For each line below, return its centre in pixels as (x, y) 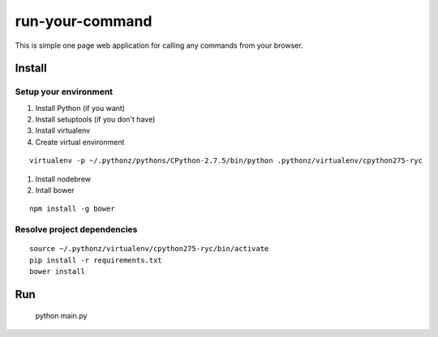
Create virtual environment (80, 142)
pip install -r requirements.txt (96, 260)
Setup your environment (64, 92)
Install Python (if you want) (80, 108)
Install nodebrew (63, 179)
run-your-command (84, 21)
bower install (57, 272)
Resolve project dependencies (76, 229)
